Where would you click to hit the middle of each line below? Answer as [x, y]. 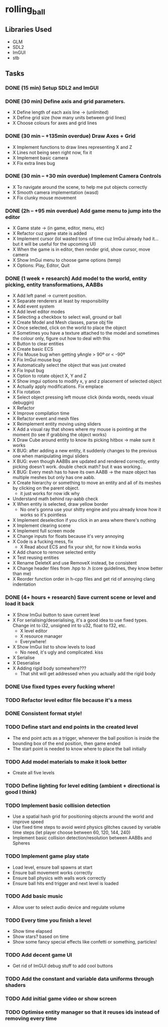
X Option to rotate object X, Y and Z [49, 376]
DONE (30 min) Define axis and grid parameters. [65, 101]
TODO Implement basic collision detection [58, 805]
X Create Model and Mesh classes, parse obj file [63, 323]
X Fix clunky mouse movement [44, 198]
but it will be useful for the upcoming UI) [54, 244]
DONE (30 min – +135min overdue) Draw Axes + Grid [70, 136]
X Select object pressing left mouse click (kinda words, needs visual [83, 397]
